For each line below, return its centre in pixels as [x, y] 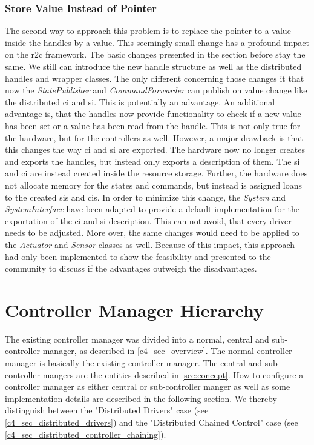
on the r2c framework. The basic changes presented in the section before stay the [155, 54]
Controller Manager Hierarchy [134, 309]
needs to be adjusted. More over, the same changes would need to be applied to [152, 233]
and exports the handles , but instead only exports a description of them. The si [152, 161]
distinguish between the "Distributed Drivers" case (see [107, 410]
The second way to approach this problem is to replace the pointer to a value [148, 31]
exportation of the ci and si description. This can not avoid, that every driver [148, 220]
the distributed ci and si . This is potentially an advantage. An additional [140, 102]
